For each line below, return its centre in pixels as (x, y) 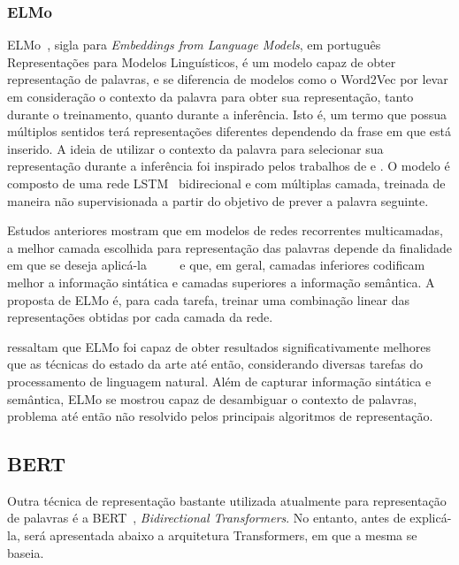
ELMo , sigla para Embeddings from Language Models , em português (194, 45)
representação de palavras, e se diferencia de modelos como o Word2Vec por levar (228, 79)
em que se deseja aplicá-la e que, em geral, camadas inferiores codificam (216, 265)
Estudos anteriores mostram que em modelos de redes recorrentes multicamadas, (225, 230)
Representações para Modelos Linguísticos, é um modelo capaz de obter (202, 61)
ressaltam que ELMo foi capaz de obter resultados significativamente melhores (219, 346)
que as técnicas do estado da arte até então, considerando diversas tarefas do (215, 364)
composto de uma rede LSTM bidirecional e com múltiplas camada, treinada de (226, 183)
